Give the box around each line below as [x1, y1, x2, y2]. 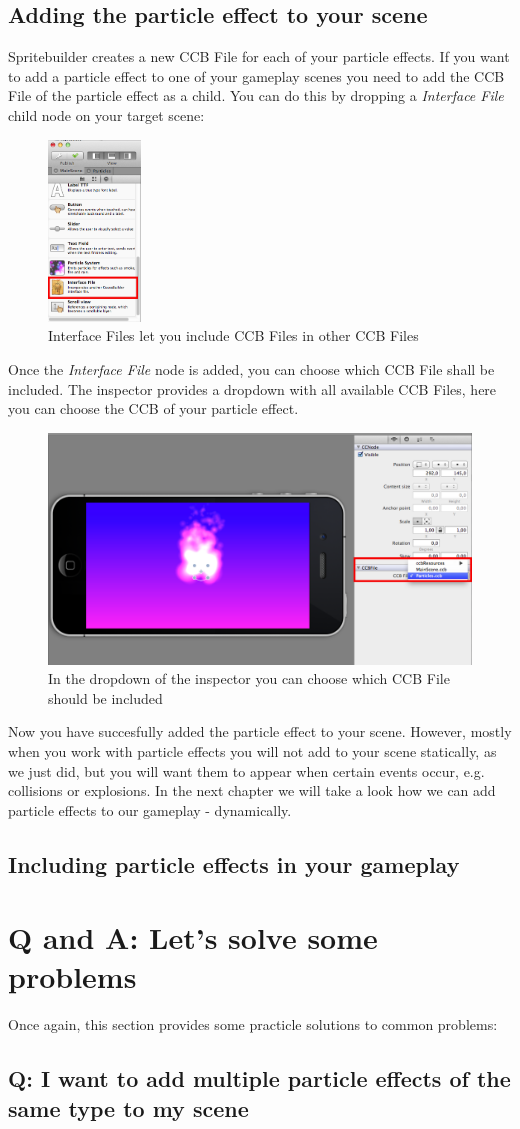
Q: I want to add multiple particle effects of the [8, 1063, 511, 1094]
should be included [48, 687, 163, 708]
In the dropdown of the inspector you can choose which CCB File [48, 668, 450, 689]
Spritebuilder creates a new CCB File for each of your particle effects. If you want [8, 46, 510, 67]
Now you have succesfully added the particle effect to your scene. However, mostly [8, 721, 512, 742]
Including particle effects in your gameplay [8, 848, 460, 879]
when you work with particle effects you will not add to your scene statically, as [8, 740, 497, 761]
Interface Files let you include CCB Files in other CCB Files [48, 325, 419, 346]
